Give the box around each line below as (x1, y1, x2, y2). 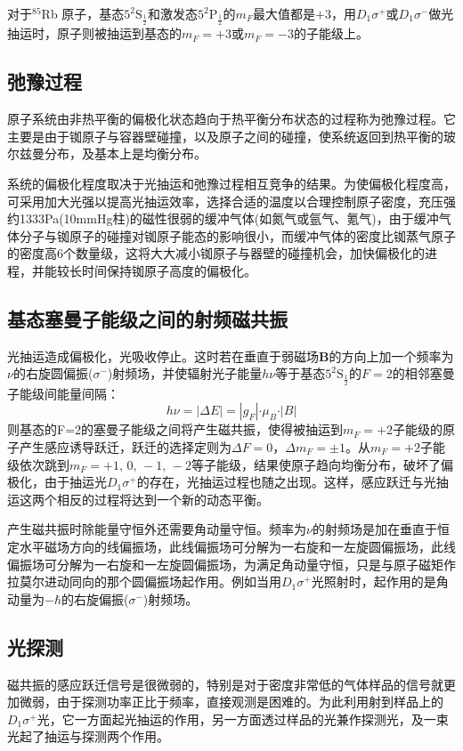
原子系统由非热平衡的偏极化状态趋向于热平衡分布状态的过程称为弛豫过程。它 (7, 109, 456, 128)
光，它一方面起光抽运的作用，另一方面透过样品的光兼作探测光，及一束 (37, 709, 449, 728)
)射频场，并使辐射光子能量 (107, 364, 263, 383)
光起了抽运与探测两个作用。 (7, 727, 169, 746)
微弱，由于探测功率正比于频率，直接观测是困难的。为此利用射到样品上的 (19, 692, 443, 711)
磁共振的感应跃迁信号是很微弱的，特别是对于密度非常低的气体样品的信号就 (7, 674, 443, 693)
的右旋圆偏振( (12, 364, 93, 383)
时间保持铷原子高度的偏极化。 (81, 261, 256, 279)
